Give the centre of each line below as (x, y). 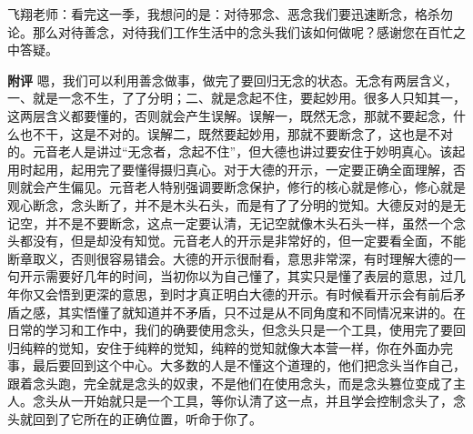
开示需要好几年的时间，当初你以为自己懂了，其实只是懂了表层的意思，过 (236, 276)
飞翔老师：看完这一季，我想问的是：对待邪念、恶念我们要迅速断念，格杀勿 (230, 14)
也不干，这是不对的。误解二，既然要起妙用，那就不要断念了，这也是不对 (236, 133)
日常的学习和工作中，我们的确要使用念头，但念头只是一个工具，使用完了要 (230, 330)
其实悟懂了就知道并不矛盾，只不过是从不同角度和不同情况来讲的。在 (262, 312)
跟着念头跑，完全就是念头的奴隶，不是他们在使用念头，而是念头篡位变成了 (230, 383)
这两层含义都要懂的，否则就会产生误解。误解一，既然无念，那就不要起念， (230, 115)
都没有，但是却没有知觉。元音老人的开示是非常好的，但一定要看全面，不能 (242, 241)
